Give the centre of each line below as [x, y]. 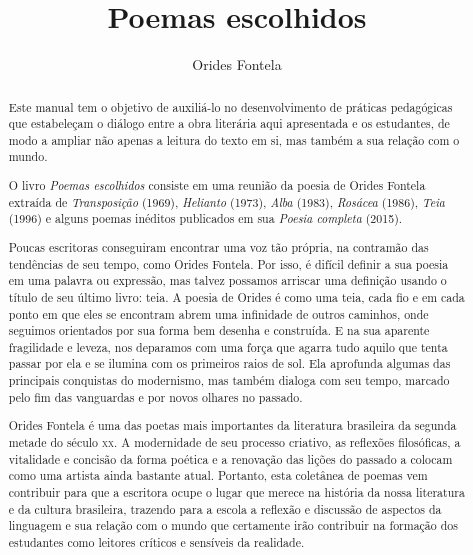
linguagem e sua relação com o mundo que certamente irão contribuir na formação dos [233, 525]
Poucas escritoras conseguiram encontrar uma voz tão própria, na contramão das [218, 246]
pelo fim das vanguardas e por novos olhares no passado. [155, 396]
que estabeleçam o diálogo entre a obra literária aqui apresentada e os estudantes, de [229, 123]
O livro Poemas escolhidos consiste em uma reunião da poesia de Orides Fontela [217, 185]
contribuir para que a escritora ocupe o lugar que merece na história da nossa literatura [236, 491]
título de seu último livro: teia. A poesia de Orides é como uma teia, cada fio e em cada [236, 296]
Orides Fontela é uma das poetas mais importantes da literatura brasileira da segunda [232, 425]
